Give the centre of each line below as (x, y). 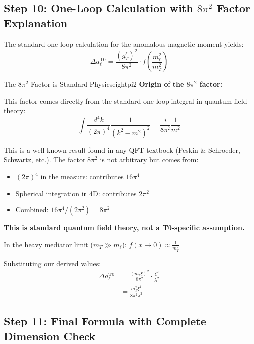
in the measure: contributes (82, 176)
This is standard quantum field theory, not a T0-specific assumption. (124, 228)
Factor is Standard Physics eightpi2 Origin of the (108, 84)
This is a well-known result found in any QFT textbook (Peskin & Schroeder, (122, 150)
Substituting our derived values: (53, 263)
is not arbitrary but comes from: (149, 160)
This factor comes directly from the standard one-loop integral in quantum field (126, 101)
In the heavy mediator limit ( (49, 244)
